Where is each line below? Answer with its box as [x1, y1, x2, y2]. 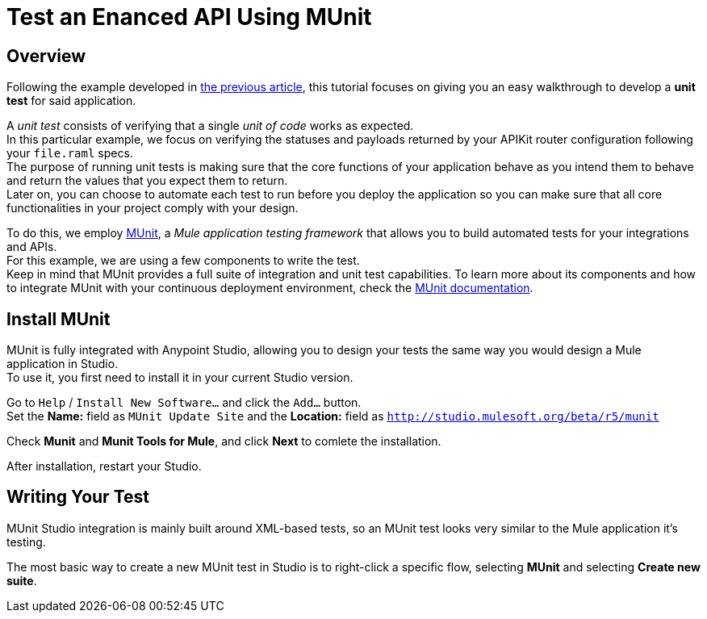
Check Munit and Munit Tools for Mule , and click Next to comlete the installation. [6, 434, 441, 449]
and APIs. [6, 240, 57, 254]
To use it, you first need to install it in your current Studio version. [6, 370, 353, 385]
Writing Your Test [6, 487, 149, 508]
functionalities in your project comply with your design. [6, 201, 299, 215]
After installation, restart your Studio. [6, 459, 202, 474]
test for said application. [6, 94, 136, 108]
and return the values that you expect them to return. [6, 174, 288, 188]
